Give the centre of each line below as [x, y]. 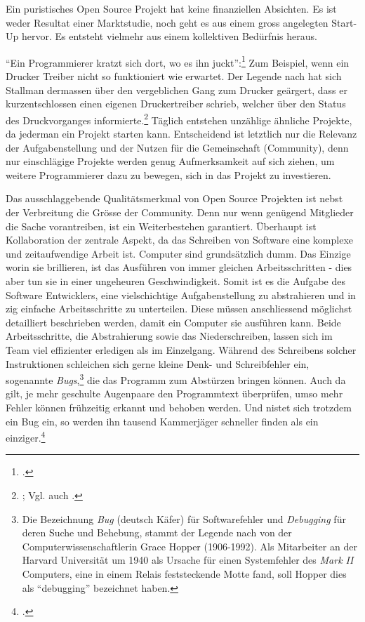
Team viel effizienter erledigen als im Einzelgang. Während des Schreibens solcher [181, 349]
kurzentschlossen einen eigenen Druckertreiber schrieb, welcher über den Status [176, 104]
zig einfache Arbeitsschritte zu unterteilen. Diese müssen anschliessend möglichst [179, 309]
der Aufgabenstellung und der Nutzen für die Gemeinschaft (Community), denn [177, 147]
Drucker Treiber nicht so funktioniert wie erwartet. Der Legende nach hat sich [174, 76]
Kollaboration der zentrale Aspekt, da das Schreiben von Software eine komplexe [180, 240]
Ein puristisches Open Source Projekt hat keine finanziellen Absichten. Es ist [171, 8]
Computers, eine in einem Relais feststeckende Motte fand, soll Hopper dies [184, 574]
